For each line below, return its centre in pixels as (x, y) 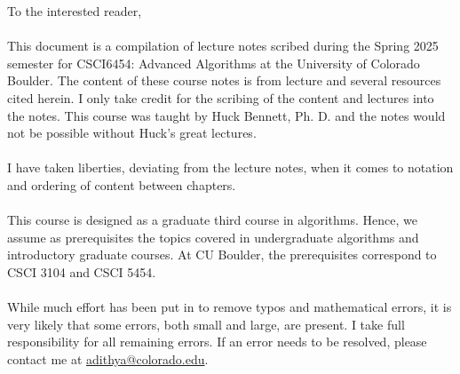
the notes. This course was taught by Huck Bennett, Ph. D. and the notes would (226, 115)
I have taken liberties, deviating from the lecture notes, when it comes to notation (230, 167)
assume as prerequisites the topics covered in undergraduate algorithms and (213, 237)
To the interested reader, (75, 11)
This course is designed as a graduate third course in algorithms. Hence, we (212, 220)
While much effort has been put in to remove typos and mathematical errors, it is (230, 307)
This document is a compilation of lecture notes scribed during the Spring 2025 (223, 46)
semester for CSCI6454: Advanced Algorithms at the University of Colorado (214, 63)
